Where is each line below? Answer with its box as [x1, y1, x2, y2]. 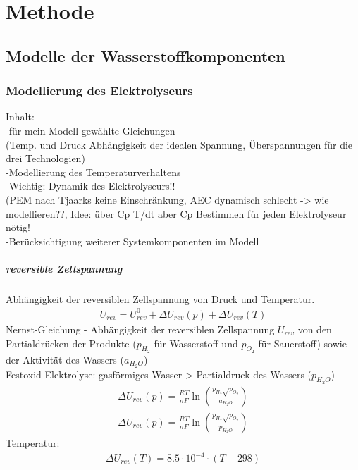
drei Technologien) [6, 151, 85, 166]
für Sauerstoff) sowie [258, 335, 347, 350]
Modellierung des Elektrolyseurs [6, 82, 193, 99]
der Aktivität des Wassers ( [6, 352, 124, 366]
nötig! [6, 220, 31, 235]
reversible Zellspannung [6, 261, 123, 276]
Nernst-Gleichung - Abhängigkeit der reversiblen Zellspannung [6, 322, 275, 336]
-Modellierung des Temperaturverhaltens [6, 164, 181, 179]
